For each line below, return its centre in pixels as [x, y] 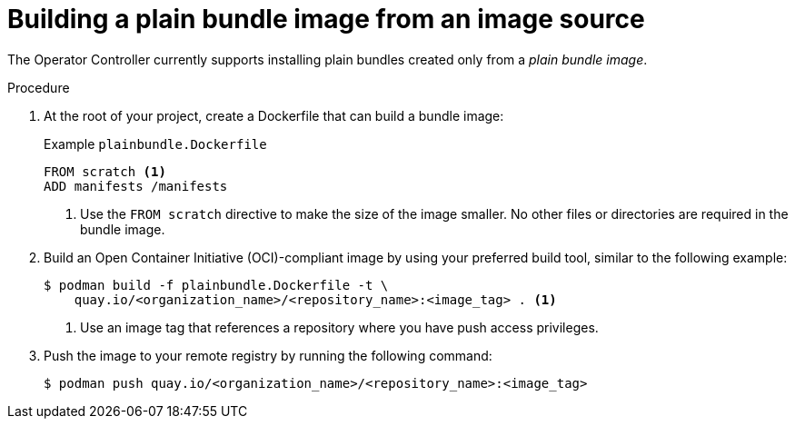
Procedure [39, 87]
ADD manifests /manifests [136, 186]
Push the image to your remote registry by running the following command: [268, 355]
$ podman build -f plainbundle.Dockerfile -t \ [216, 285]
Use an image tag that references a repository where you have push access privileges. [339, 327]
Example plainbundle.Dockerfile [155, 144]
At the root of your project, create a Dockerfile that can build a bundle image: [274, 115]
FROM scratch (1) [105, 171]
